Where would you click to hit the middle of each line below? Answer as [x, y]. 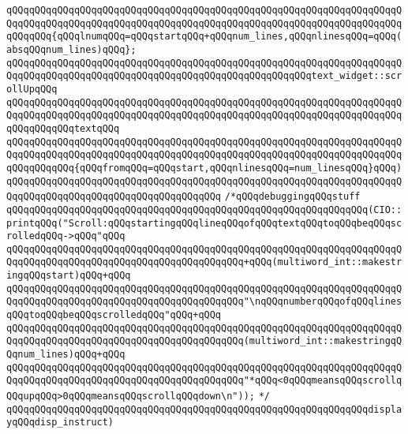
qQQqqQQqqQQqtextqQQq [63, 128]
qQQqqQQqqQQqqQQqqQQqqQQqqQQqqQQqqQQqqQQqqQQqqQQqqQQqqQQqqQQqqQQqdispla [204, 409]
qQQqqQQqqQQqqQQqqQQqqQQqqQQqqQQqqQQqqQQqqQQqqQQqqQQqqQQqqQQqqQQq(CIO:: [204, 210]
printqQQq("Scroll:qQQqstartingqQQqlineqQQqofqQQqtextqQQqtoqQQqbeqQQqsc [204, 223]
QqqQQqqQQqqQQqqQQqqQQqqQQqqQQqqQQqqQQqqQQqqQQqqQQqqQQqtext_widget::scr [204, 76]
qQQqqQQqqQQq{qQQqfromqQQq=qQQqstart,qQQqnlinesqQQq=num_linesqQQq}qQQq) [204, 168]
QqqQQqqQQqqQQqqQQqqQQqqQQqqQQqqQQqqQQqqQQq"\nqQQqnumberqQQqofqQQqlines [204, 302]
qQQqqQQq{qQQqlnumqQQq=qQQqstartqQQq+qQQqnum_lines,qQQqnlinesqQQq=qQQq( [204, 37]
